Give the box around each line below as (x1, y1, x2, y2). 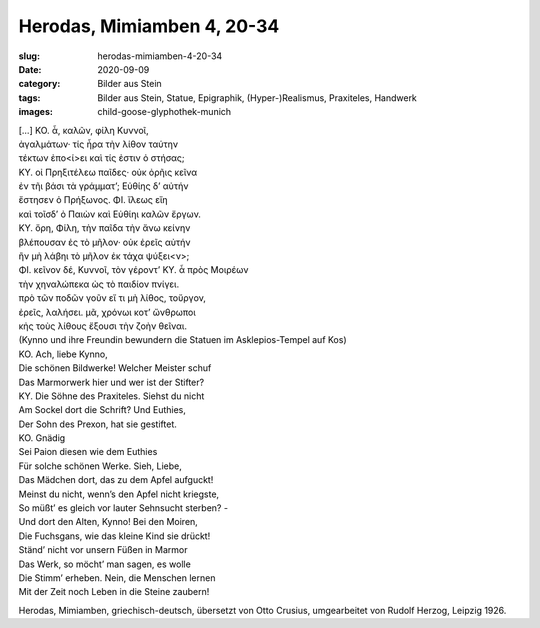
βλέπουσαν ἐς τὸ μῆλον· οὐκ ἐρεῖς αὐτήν (18, 236, 191, 248)
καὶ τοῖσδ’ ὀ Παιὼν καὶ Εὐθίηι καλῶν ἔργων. (18, 208, 202, 220)
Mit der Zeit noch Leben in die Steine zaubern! (18, 586, 210, 598)
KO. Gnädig (18, 432, 66, 444)
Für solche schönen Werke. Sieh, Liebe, (18, 460, 182, 472)
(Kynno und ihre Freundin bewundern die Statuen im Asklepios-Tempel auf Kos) (18, 334, 347, 346)
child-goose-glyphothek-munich (97, 106, 232, 118)
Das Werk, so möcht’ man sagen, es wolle (18, 558, 192, 570)
